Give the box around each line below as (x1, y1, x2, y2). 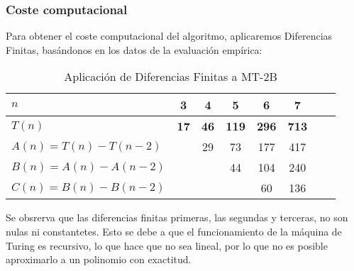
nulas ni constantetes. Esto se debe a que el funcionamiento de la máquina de (6, 224, 342, 238)
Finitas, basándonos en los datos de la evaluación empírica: (6, 42, 262, 57)
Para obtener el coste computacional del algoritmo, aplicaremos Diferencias (6, 28, 333, 43)
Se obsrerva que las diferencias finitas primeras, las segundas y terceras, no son (6, 210, 348, 225)
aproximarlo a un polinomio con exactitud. (6, 252, 192, 267)
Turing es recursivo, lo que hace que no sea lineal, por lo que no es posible (6, 238, 328, 253)
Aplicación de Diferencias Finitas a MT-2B (64, 68, 277, 85)
